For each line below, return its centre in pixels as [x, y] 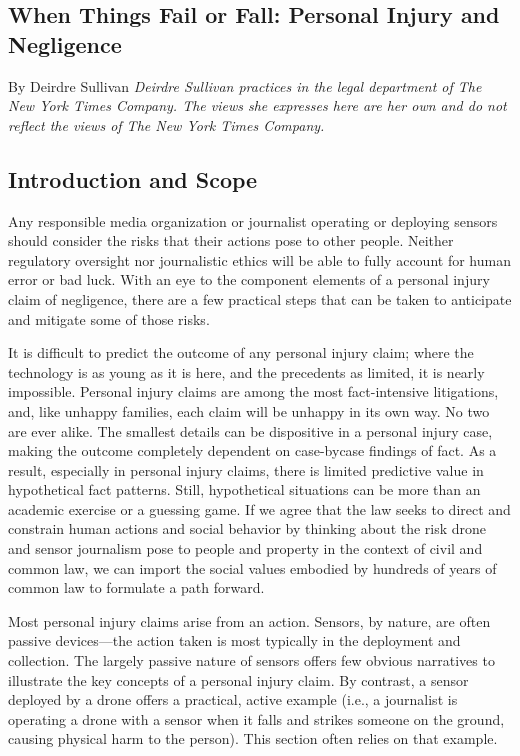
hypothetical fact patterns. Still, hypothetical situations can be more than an [244, 489]
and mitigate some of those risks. [109, 318]
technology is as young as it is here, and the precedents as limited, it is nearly [246, 371]
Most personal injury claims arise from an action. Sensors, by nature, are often [249, 620]
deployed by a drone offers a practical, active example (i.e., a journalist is [233, 699]
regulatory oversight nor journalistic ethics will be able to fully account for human [259, 259]
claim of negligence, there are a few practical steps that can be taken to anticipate [260, 298]
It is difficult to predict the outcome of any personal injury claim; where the [241, 352]
